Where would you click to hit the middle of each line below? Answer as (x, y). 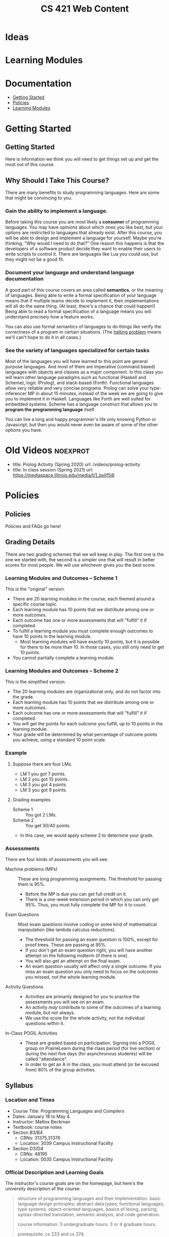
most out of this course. (30, 165)
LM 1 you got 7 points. (43, 774)
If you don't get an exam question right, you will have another (89, 950)
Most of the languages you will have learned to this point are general (76, 361)
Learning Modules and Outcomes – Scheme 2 (62, 671)
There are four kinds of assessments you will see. (57, 859)
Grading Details (30, 542)
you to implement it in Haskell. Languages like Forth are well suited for (78, 399)
